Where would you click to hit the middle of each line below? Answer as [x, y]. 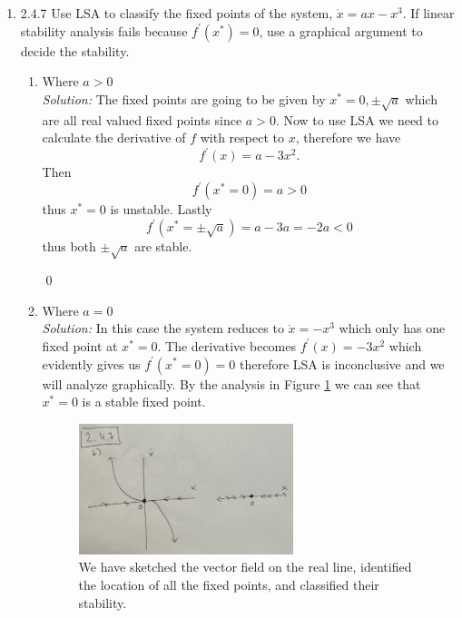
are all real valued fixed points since [142, 119]
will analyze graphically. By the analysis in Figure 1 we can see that [231, 383]
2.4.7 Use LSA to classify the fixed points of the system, [177, 13]
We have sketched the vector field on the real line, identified [245, 567]
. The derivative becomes [226, 345]
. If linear [428, 13]
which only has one [392, 328]
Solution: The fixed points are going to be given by [184, 98]
